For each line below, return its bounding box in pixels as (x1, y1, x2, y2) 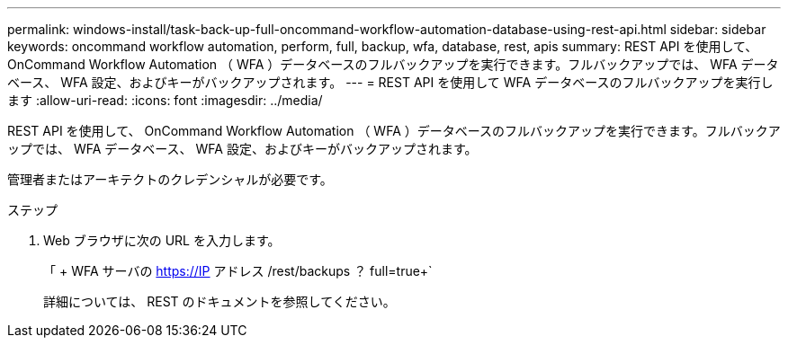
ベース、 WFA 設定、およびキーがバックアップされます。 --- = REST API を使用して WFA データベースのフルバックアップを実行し (7, 75, 774, 90)
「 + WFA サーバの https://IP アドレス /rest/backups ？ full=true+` (43, 263, 433, 279)
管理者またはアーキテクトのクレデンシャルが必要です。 (7, 172, 333, 187)
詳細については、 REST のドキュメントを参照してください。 (43, 294, 396, 309)
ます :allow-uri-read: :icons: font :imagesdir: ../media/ (7, 93, 323, 108)
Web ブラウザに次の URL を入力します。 (43, 233, 281, 248)
